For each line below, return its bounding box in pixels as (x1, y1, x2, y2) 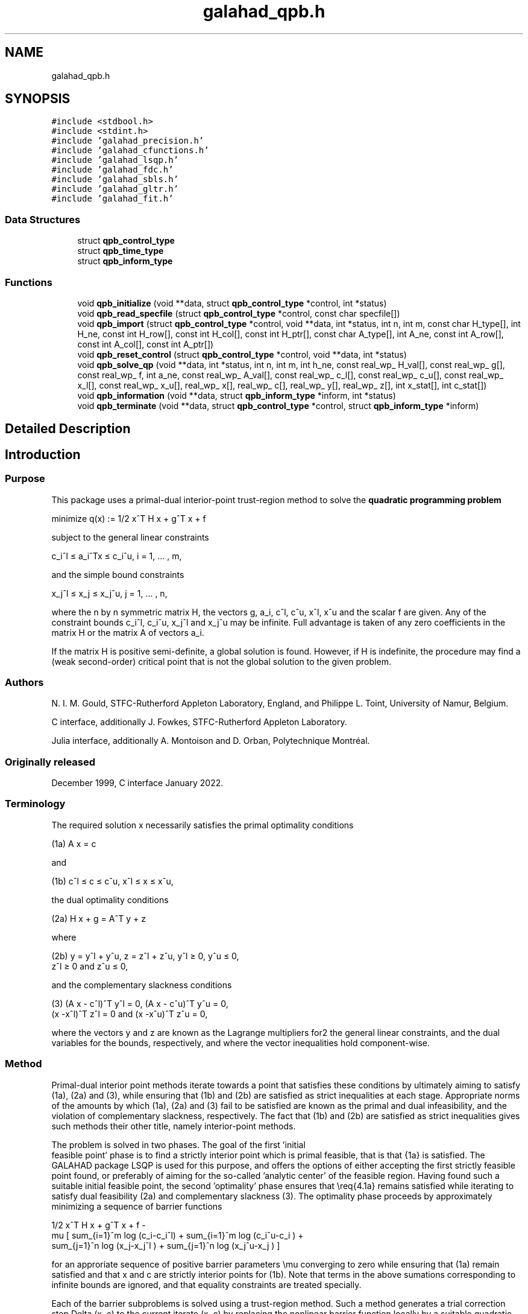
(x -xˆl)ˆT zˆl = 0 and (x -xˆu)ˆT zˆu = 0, (51, 1008, 208, 1019)
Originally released (5, 755, 96, 768)
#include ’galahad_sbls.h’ (51, 174, 179, 185)
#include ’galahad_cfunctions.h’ (51, 145, 209, 156)
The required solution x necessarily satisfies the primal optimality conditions (51, 819, 354, 830)
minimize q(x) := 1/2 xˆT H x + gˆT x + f (51, 513, 206, 524)
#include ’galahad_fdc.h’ (51, 165, 174, 175)
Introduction (5, 446, 81, 462)
